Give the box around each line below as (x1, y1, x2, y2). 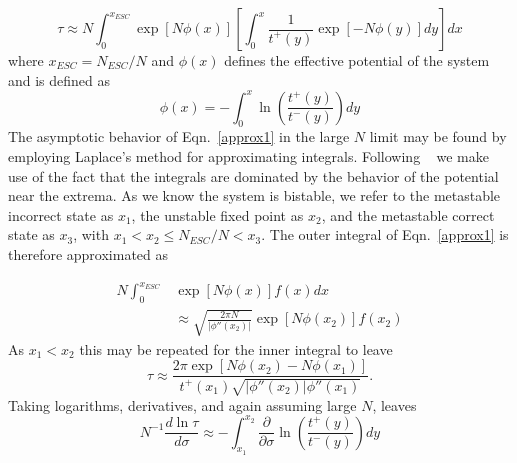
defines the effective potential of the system (224, 50, 490, 70)
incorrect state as (8, 204, 114, 225)
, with (73, 224, 109, 245)
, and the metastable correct (321, 204, 495, 225)
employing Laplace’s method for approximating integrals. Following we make (8, 146, 489, 167)
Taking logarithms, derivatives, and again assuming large (8, 394, 357, 415)
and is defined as (8, 69, 111, 90)
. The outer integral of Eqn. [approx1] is (261, 224, 509, 245)
